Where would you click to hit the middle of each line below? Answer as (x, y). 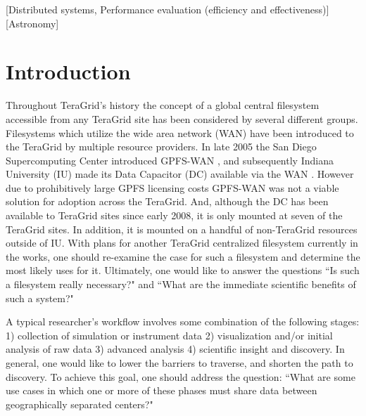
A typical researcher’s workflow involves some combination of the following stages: (183, 321)
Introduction (68, 71)
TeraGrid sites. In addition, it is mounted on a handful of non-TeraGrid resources (182, 229)
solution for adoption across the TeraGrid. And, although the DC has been (167, 201)
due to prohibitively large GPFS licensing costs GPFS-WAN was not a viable (172, 187)
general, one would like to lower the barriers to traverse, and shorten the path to (179, 363)
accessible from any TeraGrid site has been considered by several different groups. (182, 118)
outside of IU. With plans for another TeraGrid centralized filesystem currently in (182, 243)
